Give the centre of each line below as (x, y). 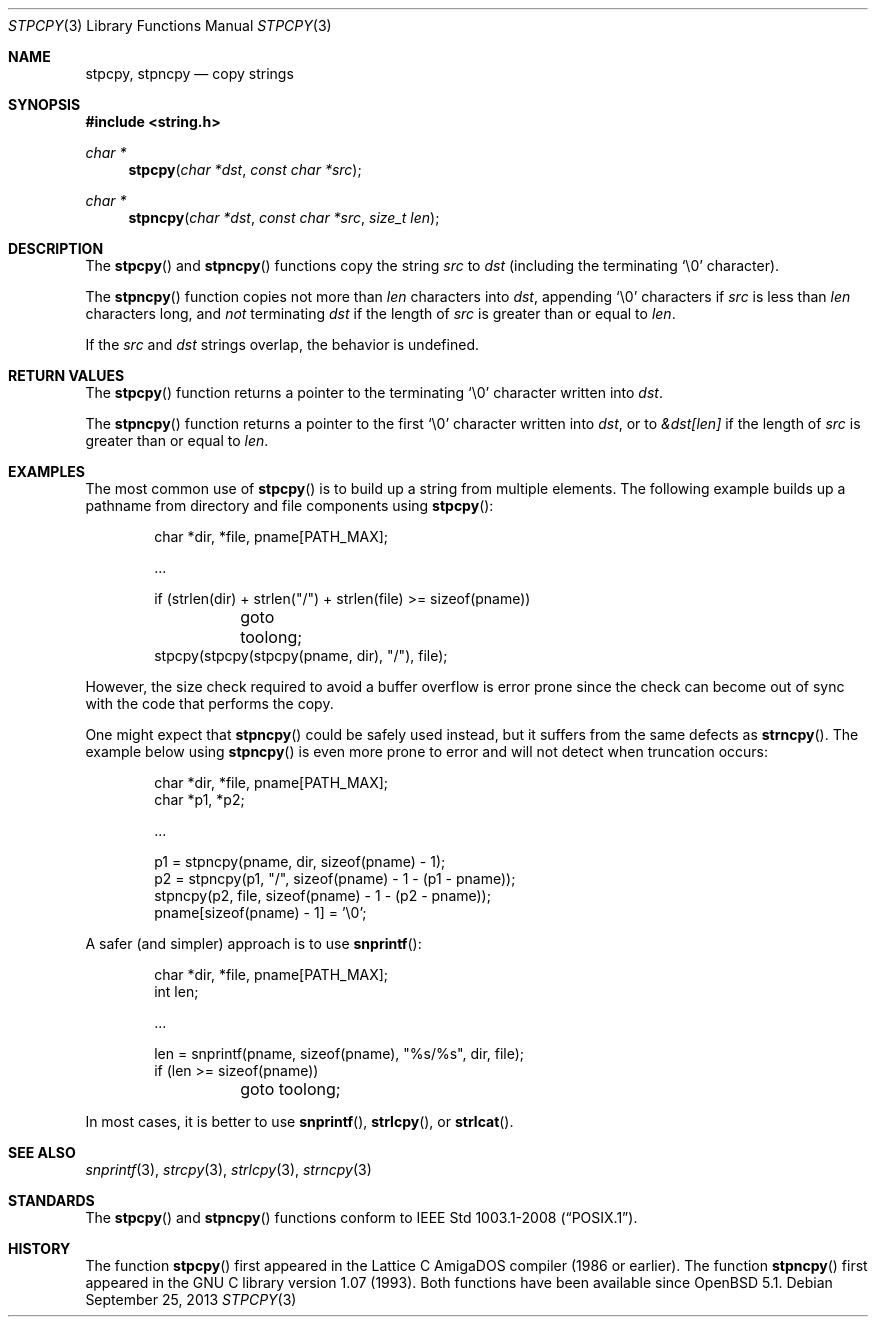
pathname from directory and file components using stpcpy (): (289, 505)
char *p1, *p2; (199, 799)
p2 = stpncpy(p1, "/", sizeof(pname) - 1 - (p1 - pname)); (335, 878)
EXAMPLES (46, 471)
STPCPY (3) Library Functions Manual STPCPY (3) (170, 25)
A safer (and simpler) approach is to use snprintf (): (253, 943)
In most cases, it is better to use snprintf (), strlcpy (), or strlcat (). (299, 1121)
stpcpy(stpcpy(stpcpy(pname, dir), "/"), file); (301, 655)
